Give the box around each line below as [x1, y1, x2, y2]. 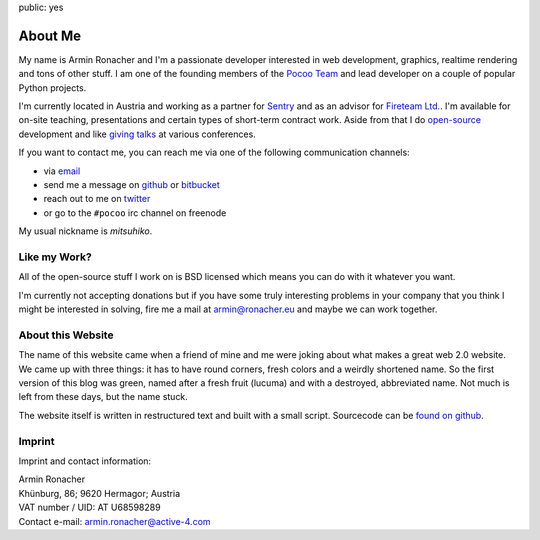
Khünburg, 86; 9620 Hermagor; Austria [18, 487, 181, 499]
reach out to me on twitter [43, 193, 151, 205]
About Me [18, 27, 82, 44]
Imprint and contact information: [18, 455, 152, 467]
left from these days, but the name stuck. [18, 391, 189, 403]
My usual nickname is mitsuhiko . [18, 225, 153, 237]
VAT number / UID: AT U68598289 [18, 501, 161, 514]
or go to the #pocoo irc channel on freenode [43, 206, 227, 219]
